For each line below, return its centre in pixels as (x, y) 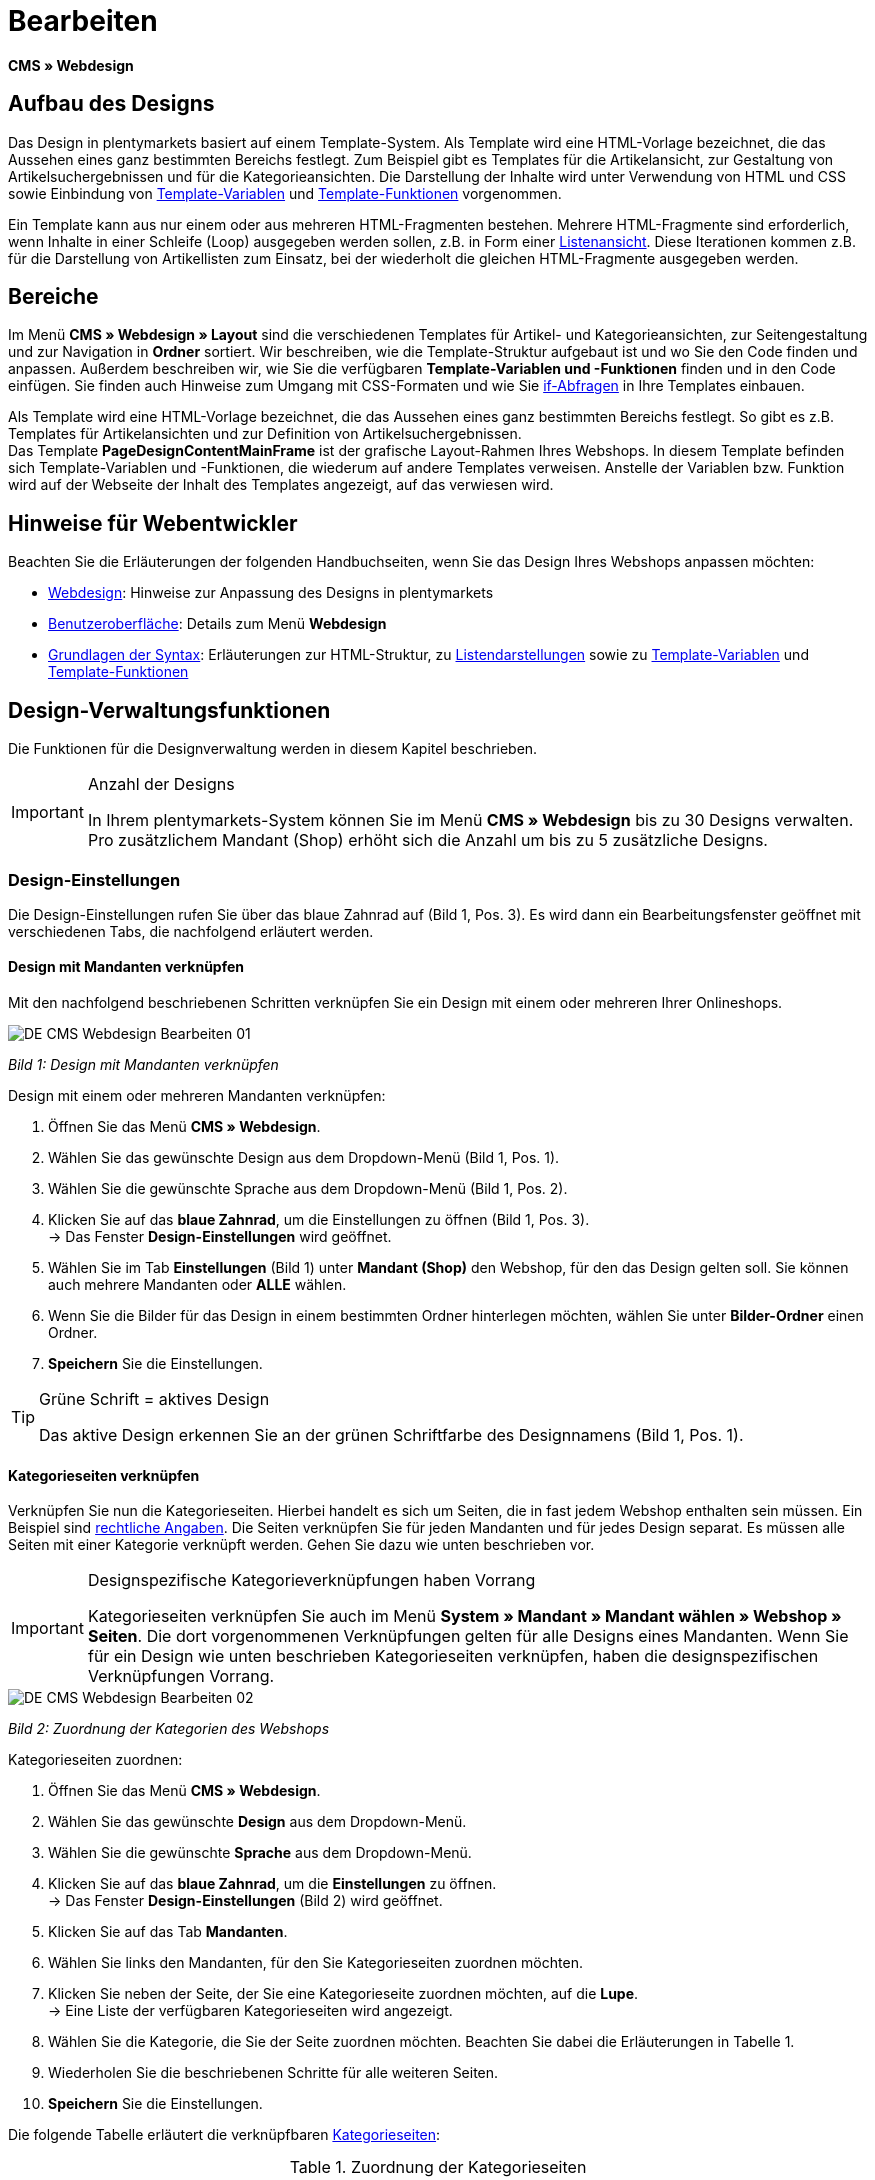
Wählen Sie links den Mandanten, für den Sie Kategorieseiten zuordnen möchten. (315, 1963)
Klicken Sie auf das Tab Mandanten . (168, 1932)
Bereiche (53, 297)
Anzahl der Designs (161, 784)
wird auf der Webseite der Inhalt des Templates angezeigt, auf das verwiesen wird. (281, 485)
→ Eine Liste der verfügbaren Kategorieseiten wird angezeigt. (250, 2011)
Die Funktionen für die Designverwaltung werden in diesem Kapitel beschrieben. (273, 749)
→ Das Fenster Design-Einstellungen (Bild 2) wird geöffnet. (245, 1901)
